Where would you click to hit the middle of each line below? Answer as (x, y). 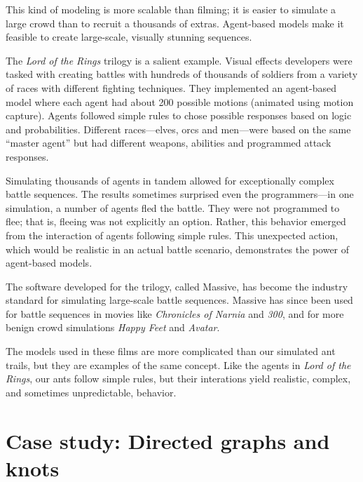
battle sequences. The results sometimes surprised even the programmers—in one (180, 194)
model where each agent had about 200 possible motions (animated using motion (180, 101)
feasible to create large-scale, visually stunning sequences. (129, 37)
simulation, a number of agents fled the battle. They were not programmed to (173, 207)
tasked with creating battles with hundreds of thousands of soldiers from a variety (182, 74)
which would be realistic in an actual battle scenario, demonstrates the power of (178, 249)
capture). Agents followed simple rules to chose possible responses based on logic (179, 115)
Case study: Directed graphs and (168, 440)
